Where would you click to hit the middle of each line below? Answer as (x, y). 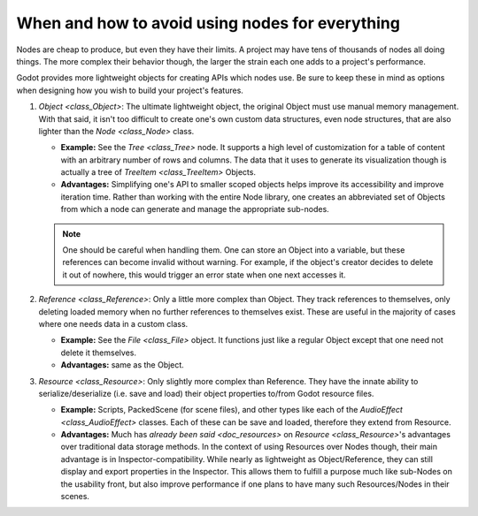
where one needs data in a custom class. (113, 323)
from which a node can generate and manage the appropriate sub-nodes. (195, 209)
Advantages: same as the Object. (123, 365)
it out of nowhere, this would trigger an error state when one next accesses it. (204, 275)
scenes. (75, 497)
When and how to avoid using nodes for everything (208, 23)
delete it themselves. (99, 353)
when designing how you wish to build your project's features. (130, 90)
